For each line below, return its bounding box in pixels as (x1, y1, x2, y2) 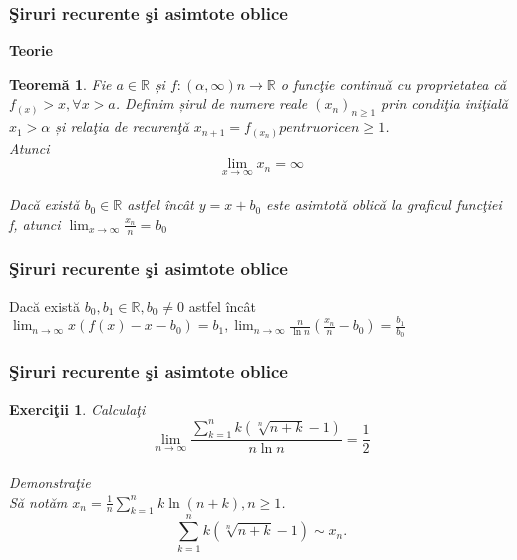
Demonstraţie (9, 472, 91, 493)
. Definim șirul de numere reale (115, 93, 308, 114)
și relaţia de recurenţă (55, 116, 189, 137)
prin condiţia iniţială (381, 93, 508, 114)
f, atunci (9, 213, 61, 234)
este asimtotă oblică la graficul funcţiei (266, 194, 502, 215)
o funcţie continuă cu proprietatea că (280, 73, 507, 94)
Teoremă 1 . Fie (9, 73, 112, 94)
